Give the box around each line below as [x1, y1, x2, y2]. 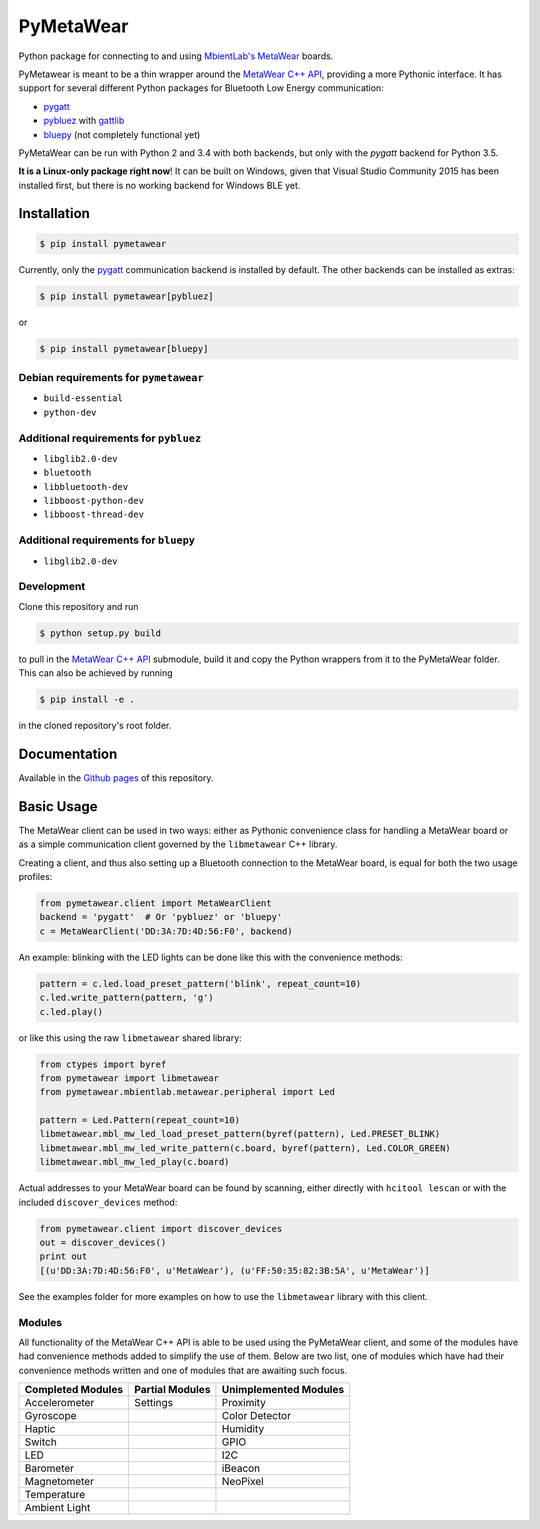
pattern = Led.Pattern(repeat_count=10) [39, 1115, 240, 1126]
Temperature [24, 1488, 86, 1502]
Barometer [24, 1461, 75, 1475]
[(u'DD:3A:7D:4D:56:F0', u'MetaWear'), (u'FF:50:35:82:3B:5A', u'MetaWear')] [39, 1265, 430, 1276]
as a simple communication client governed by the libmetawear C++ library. [18, 838, 338, 850]
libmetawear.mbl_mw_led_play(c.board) [39, 1156, 230, 1168]
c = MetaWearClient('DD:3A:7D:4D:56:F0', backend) [39, 925, 294, 937]
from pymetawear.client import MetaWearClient [39, 898, 272, 909]
